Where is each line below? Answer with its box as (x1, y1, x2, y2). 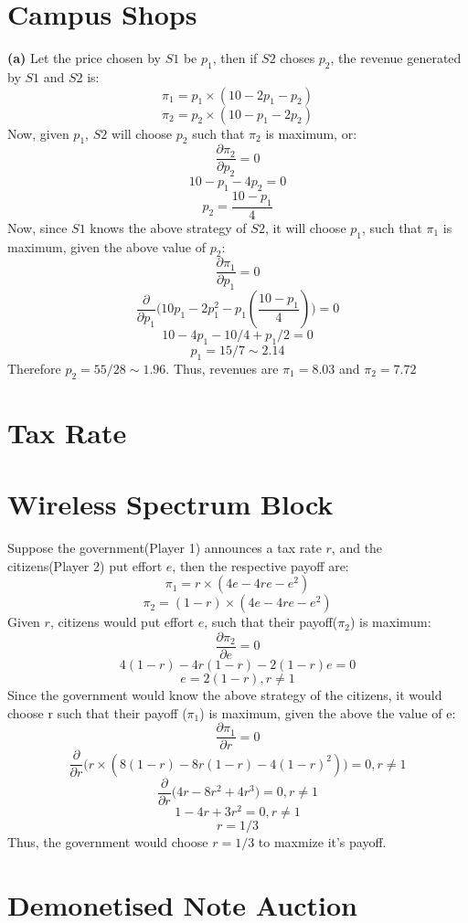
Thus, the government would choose (7, 832, 208, 851)
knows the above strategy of (90, 217, 247, 237)
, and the (331, 538, 383, 557)
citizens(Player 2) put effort (7, 556, 163, 575)
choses (280, 48, 315, 68)
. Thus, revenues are (165, 358, 279, 377)
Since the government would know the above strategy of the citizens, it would (7, 684, 442, 704)
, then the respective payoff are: (172, 556, 349, 575)
